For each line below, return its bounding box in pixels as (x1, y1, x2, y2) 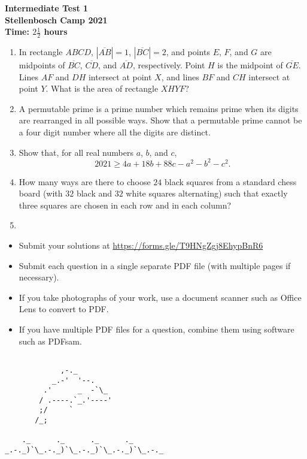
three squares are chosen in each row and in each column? (19, 198, 232, 211)
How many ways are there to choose (19, 175, 151, 188)
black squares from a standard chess (165, 175, 297, 188)
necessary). (19, 271, 59, 283)
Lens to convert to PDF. (19, 303, 109, 315)
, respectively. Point (132, 59, 205, 71)
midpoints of (19, 59, 65, 71)
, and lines (161, 70, 199, 83)
